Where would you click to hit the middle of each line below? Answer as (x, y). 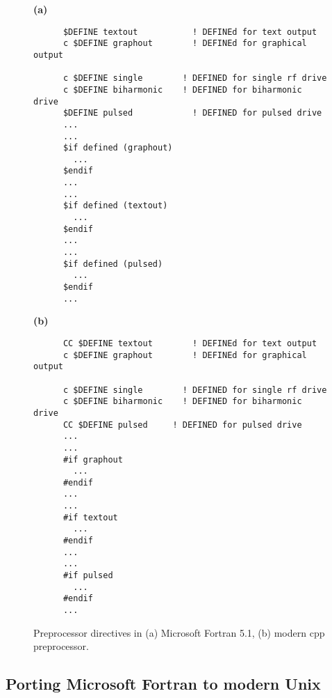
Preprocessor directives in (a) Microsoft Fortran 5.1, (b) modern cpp (179, 632)
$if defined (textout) (115, 206)
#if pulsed (88, 576)
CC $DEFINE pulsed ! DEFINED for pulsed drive (182, 425)
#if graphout (93, 459)
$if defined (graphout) (118, 148)
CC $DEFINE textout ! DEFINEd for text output (190, 343)
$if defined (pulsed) (113, 264)
